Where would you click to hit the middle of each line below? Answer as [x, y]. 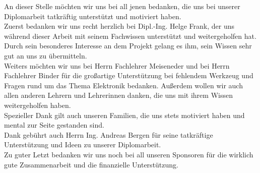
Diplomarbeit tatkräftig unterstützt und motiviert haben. [93, 16]
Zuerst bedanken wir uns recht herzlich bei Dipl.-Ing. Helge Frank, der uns [119, 26]
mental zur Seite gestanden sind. [54, 125]
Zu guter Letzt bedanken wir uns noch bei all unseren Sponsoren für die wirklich [129, 154]
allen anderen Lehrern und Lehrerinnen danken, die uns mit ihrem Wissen [118, 95]
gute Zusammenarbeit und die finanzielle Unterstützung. [91, 164]
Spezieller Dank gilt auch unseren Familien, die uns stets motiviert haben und [124, 115]
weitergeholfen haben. [38, 105]
